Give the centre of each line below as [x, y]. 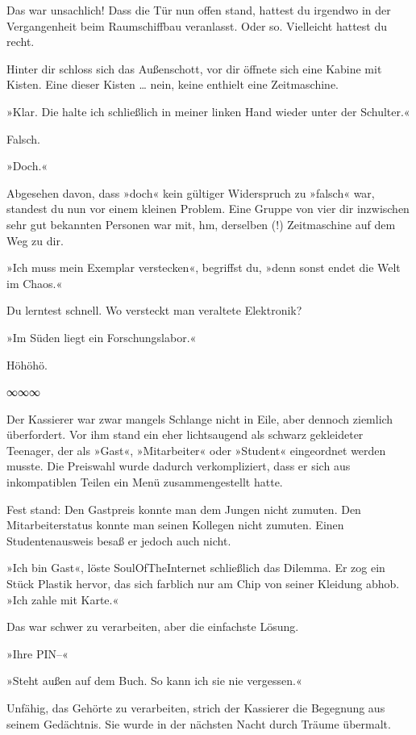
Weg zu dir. [35, 240]
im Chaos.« [35, 283]
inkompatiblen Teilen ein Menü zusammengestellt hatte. [145, 482]
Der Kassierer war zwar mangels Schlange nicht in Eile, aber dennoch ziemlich [200, 418]
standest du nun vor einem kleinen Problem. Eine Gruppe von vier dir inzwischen [208, 209]
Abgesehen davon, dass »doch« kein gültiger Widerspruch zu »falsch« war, [191, 192]
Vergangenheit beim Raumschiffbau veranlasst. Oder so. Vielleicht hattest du [197, 25]
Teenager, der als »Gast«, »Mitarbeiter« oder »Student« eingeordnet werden [196, 450]
